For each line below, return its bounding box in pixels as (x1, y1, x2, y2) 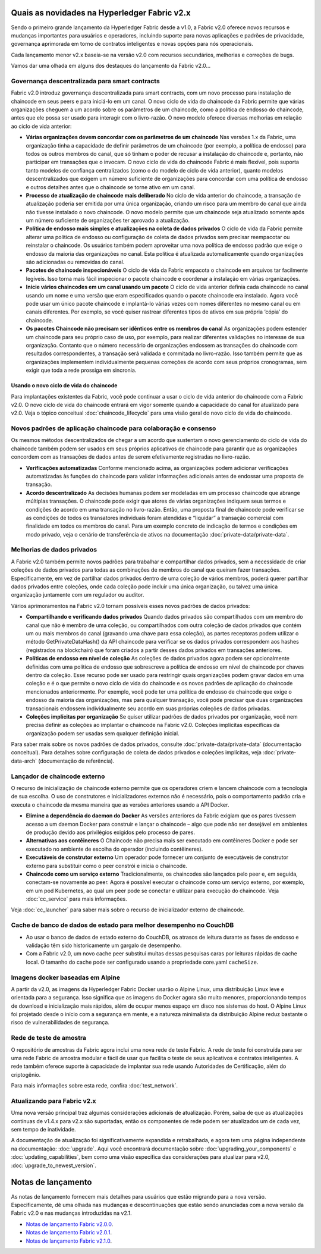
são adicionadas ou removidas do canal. (26, 259, 125, 266)
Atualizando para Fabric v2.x (11, 1096, 96, 1105)
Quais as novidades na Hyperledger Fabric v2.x (11, 8, 191, 18)
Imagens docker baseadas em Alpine (11, 973, 120, 982)
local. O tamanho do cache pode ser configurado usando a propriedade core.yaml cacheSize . (26, 958, 259, 965)
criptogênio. (11, 1071, 41, 1078)
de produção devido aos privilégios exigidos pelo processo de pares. (26, 829, 196, 836)
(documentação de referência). (38, 757, 115, 764)
